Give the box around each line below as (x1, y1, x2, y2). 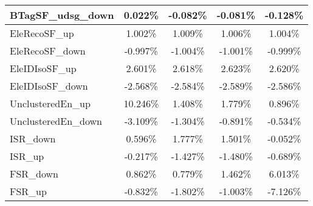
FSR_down (10, 167, 59, 181)
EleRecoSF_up (10, 26, 74, 40)
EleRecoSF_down (10, 44, 86, 58)
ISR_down (10, 131, 56, 145)
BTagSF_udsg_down (10, 8, 114, 22)
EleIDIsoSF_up (10, 61, 77, 75)
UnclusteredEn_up (10, 96, 91, 110)
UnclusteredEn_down (10, 114, 102, 128)
